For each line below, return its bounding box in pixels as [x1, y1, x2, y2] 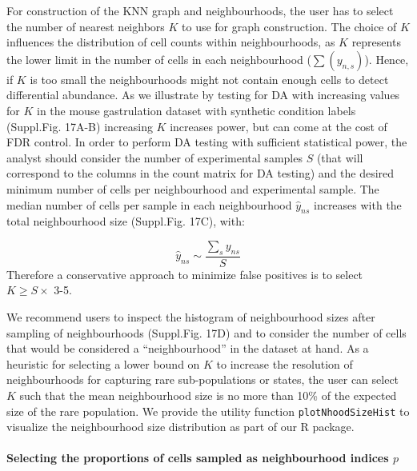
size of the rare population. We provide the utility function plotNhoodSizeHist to [6, 402, 410, 419]
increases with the [313, 196, 402, 213]
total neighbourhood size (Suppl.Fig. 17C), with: [6, 213, 245, 230]
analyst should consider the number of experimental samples [6, 149, 303, 166]
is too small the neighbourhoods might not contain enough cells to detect [30, 70, 389, 87]
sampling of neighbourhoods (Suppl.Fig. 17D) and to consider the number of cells [6, 324, 407, 341]
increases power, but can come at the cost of [170, 118, 387, 134]
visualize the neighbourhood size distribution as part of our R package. [6, 418, 355, 435]
